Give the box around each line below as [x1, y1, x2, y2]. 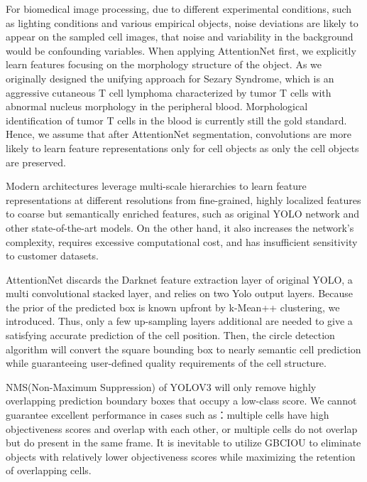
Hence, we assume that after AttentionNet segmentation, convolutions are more [6, 127, 351, 141]
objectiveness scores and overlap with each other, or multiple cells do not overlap [6, 421, 358, 436]
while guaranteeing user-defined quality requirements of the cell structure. [6, 355, 327, 370]
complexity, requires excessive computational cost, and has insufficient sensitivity [6, 234, 358, 249]
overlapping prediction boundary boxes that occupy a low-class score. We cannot [6, 393, 357, 408]
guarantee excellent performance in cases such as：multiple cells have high [6, 407, 329, 422]
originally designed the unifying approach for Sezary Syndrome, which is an [6, 70, 334, 85]
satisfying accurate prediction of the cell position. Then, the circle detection [6, 328, 335, 343]
